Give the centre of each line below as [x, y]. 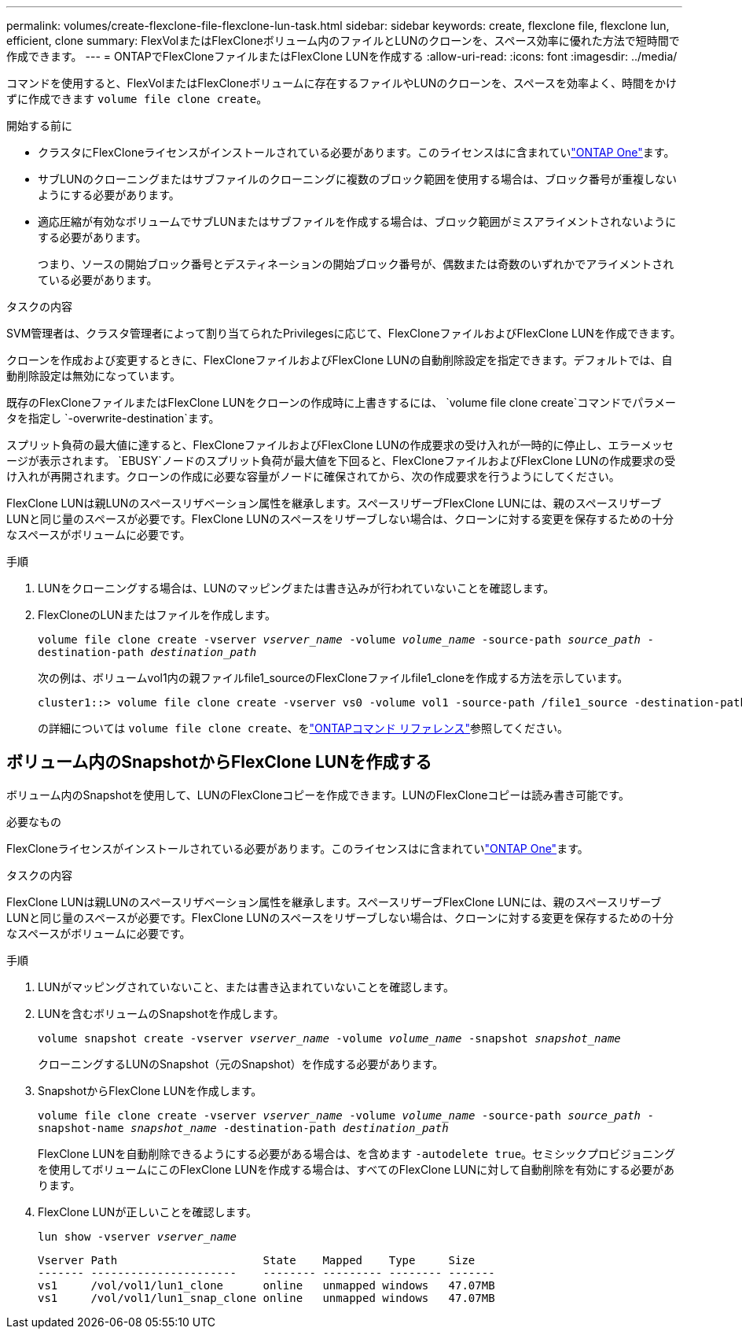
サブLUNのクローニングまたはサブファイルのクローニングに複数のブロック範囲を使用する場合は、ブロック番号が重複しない [357, 179]
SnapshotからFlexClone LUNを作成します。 [150, 1090]
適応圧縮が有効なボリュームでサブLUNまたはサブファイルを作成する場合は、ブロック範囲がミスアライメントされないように [357, 221]
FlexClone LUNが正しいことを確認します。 [148, 1211]
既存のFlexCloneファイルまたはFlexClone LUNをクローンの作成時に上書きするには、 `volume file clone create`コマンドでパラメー [341, 402]
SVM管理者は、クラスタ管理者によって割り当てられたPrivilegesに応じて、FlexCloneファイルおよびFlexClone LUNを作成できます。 [344, 333]
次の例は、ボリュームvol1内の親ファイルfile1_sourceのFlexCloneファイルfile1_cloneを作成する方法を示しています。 [333, 678]
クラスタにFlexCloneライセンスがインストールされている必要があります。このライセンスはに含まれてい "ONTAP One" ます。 [356, 152]
